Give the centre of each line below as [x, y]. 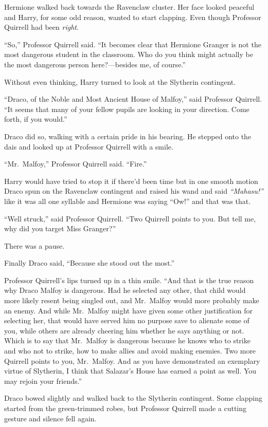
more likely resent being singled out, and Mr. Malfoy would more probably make [132, 300]
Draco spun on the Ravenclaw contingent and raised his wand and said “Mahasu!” [134, 191]
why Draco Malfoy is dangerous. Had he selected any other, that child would [125, 290]
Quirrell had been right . [41, 27]
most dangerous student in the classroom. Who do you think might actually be [129, 54]
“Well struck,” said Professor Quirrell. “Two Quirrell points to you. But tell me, [130, 218]
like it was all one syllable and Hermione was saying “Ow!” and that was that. [128, 201]
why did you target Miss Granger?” [60, 228]
